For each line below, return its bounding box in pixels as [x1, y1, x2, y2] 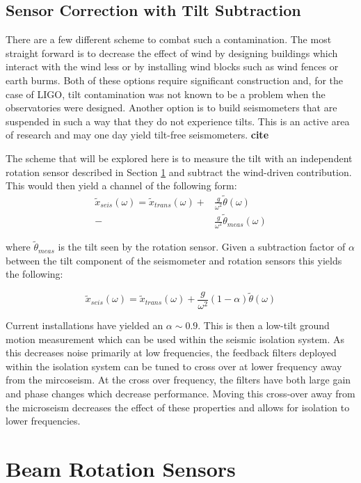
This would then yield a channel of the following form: [6, 178, 237, 193]
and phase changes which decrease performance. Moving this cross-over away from [6, 386, 355, 401]
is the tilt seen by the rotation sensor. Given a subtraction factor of [58, 239, 346, 254]
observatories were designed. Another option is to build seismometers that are [6, 100, 337, 115]
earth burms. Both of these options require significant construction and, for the [6, 72, 344, 87]
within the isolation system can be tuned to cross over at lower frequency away [6, 358, 342, 373]
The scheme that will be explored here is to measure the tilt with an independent [6, 150, 353, 165]
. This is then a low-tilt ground [198, 318, 330, 333]
